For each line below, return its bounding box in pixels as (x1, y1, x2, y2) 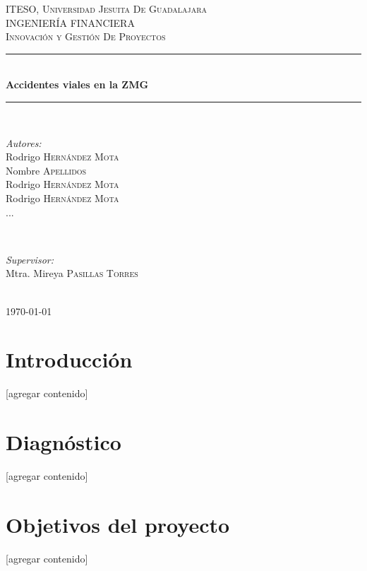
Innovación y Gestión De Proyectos (6, 29, 166, 44)
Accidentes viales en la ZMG (6, 77, 149, 92)
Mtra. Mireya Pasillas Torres (6, 266, 138, 281)
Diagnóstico (6, 428, 121, 456)
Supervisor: (6, 252, 54, 266)
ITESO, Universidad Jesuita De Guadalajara (6, 1, 207, 16)
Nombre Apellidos (6, 163, 87, 177)
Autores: (6, 135, 42, 150)
